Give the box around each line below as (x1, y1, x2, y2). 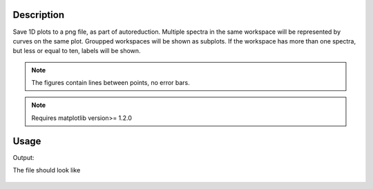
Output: (12, 153, 35, 161)
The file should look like (12, 166, 81, 175)
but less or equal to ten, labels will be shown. (12, 47, 141, 55)
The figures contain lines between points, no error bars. (31, 79, 190, 87)
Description (12, 9, 65, 21)
